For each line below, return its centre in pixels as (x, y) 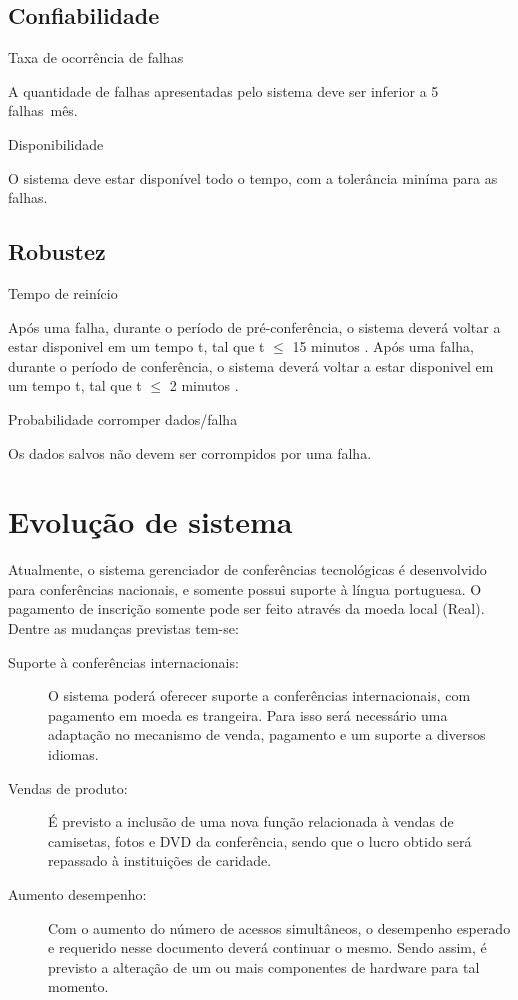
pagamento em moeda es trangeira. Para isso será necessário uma (248, 714)
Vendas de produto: (68, 787)
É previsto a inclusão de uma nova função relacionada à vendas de (251, 821)
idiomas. (73, 754)
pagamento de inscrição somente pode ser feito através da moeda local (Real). (246, 608)
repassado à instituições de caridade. (160, 860)
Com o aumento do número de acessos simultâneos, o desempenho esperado (279, 927)
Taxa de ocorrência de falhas (96, 57)
